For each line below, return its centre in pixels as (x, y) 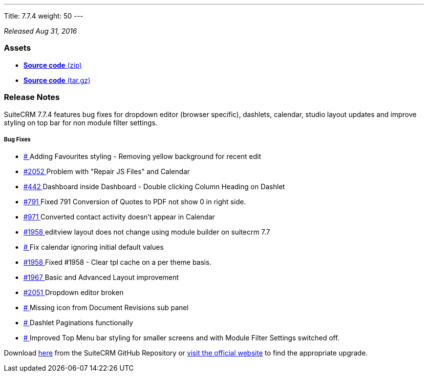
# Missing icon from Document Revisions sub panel (106, 308)
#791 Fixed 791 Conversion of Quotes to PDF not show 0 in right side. (135, 202)
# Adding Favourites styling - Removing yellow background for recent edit (142, 157)
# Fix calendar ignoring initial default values (94, 247)
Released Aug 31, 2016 (41, 31)
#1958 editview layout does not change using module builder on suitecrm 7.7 (147, 232)
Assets (18, 48)
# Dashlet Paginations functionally (78, 323)
